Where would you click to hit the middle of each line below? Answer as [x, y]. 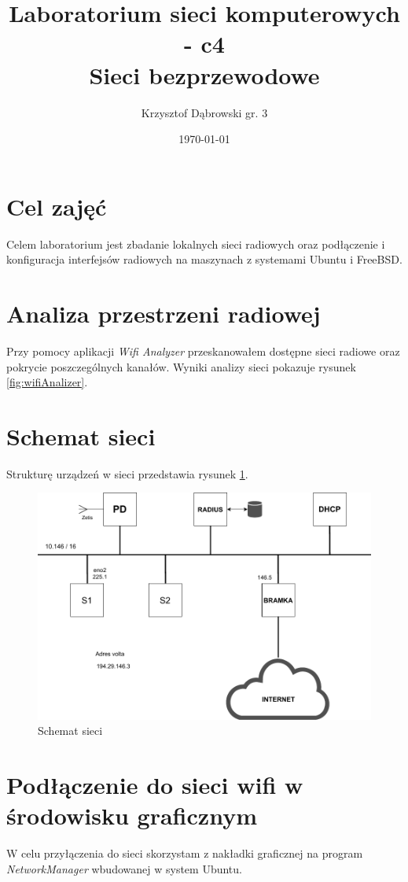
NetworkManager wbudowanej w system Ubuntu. [124, 868]
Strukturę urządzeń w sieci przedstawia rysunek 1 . [127, 473]
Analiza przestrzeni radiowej [164, 313]
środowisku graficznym [132, 816]
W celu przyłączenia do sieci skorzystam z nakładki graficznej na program [185, 853]
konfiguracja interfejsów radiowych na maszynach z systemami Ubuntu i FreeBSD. [204, 259]
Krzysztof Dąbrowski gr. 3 [204, 112]
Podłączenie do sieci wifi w [155, 785]
